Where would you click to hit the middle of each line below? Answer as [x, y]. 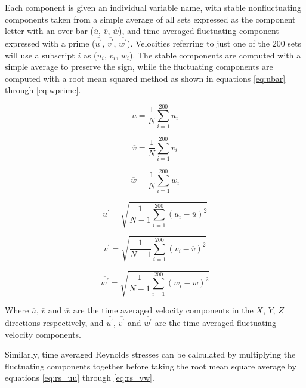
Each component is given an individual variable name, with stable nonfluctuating [153, 7]
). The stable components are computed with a [215, 55]
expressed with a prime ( [50, 43]
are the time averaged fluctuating [216, 322]
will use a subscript [40, 55]
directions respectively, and [54, 322]
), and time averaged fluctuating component [199, 31]
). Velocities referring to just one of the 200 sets [214, 43]
